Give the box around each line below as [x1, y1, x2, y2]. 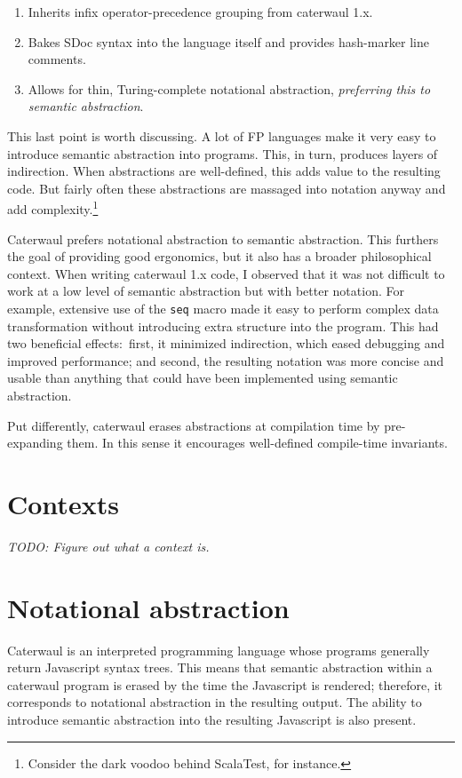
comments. [28, 50, 86, 68]
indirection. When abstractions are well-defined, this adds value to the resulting [7, 162, 441, 180]
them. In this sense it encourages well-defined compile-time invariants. [67, 433, 448, 452]
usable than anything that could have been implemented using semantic [7, 369, 398, 387]
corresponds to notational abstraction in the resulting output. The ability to [7, 693, 422, 711]
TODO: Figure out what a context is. [7, 536, 210, 555]
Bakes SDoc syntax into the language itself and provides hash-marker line [28, 32, 430, 51]
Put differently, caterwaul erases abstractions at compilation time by [7, 416, 380, 434]
